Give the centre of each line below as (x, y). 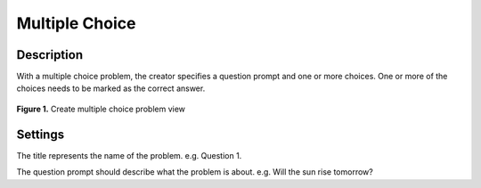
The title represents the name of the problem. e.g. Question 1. (129, 155)
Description (50, 55)
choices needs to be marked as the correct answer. (111, 88)
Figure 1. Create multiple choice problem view (101, 109)
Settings (41, 134)
